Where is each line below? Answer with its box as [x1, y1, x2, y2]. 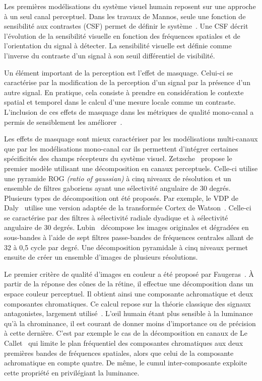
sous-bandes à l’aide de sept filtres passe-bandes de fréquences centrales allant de [4, 232, 253, 243]
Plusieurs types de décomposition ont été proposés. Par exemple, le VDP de [4, 192, 238, 203]
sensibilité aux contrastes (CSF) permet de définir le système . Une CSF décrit [4, 21, 248, 31]
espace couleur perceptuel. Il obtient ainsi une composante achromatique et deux [4, 288, 253, 299]
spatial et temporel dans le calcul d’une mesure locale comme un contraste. [4, 97, 236, 107]
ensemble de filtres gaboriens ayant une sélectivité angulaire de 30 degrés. [4, 183, 231, 193]
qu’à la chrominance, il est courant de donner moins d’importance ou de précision [4, 318, 256, 328]
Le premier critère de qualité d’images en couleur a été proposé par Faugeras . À [4, 268, 254, 279]
